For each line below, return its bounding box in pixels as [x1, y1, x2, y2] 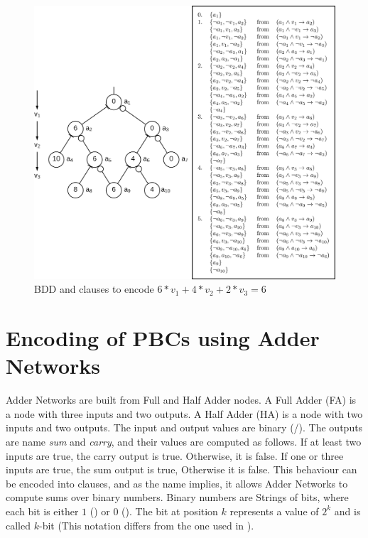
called [6, 517, 31, 532]
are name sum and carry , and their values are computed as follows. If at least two [6, 434, 362, 448]
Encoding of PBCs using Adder [6, 323, 320, 353]
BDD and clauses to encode [34, 281, 154, 296]
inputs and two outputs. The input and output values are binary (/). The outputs [6, 420, 363, 435]
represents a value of [229, 503, 319, 518]
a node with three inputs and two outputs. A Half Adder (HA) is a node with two [6, 406, 363, 421]
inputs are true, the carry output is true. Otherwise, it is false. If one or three [6, 448, 344, 463]
